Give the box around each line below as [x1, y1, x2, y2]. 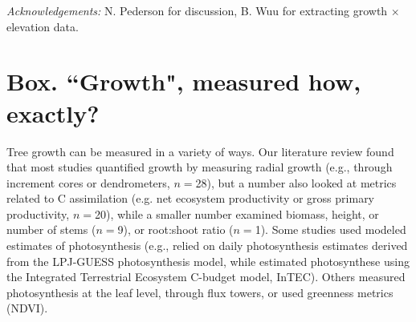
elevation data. [6, 18, 79, 34]
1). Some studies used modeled [255, 221, 406, 238]
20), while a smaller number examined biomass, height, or [94, 205, 379, 222]
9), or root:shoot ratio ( [117, 221, 234, 238]
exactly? [6, 96, 100, 129]
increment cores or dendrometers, [6, 174, 170, 191]
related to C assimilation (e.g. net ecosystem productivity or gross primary [6, 190, 375, 207]
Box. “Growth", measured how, [6, 65, 361, 98]
